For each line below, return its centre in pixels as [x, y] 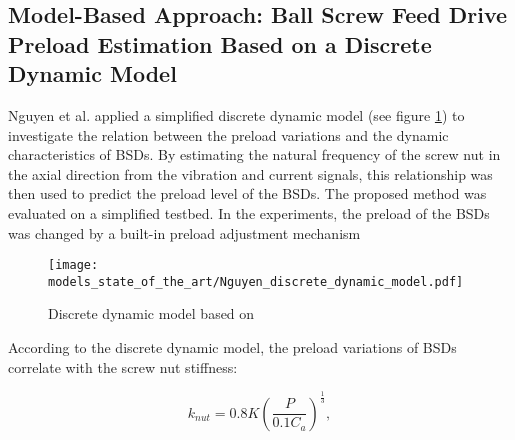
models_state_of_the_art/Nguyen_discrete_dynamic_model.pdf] [256, 281]
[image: [73, 265]
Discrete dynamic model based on [151, 313]
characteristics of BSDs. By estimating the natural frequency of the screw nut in [254, 154]
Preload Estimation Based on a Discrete [220, 43]
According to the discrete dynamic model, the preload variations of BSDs [232, 347]
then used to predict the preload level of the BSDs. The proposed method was [247, 193]
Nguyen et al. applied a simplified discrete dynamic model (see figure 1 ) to [236, 114]
